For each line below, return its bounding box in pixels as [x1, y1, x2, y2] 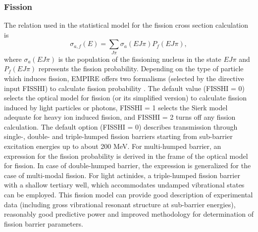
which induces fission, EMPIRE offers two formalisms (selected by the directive [4, 73, 244, 83]
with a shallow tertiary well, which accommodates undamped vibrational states [4, 180, 245, 190]
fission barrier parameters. [4, 218, 83, 229]
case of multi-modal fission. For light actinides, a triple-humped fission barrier [4, 170, 240, 180]
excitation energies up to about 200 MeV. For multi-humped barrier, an [4, 141, 221, 151]
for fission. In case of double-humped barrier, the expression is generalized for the [4, 160, 251, 171]
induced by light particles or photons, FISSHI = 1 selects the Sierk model [4, 102, 228, 112]
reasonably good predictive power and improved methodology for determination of [4, 209, 254, 219]
